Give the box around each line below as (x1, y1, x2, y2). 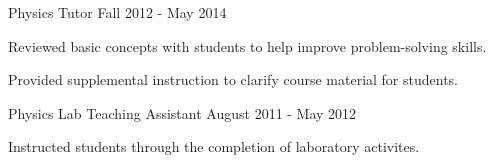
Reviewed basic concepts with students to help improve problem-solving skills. (8, 35, 487, 56)
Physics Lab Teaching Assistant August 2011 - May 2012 (8, 102, 357, 123)
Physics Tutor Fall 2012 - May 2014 (8, 2, 227, 22)
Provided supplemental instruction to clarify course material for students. (8, 69, 459, 90)
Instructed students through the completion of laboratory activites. (8, 136, 420, 157)
